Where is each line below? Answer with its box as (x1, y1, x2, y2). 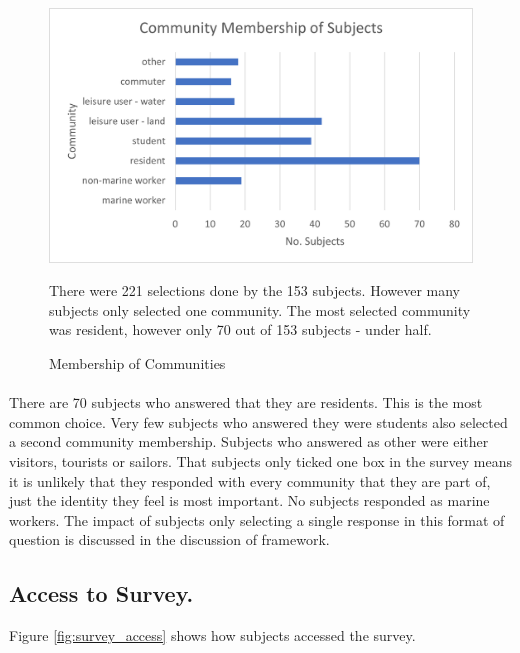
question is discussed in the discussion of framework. (9, 529, 330, 550)
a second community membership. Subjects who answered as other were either (9, 431, 489, 452)
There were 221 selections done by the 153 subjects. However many (49, 280, 461, 301)
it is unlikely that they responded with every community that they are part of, (9, 470, 491, 491)
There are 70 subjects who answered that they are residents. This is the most (9, 392, 483, 413)
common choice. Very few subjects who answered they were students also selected (9, 411, 508, 432)
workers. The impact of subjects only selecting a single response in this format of (9, 509, 505, 530)
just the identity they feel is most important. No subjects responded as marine (9, 490, 490, 511)
